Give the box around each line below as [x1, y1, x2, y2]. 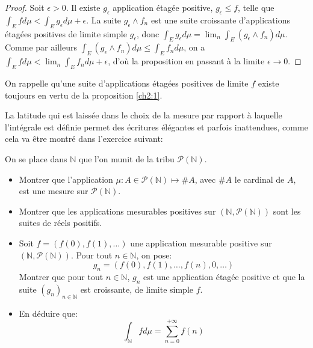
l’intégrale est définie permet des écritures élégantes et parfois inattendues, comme [5, 120, 308, 133]
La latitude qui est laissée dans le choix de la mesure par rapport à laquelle [5, 109, 282, 121]
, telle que [238, 1, 274, 13]
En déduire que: [19, 307, 78, 319]
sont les [273, 204, 301, 217]
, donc [137, 27, 160, 40]
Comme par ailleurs [5, 41, 77, 53]
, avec [194, 172, 216, 185]
